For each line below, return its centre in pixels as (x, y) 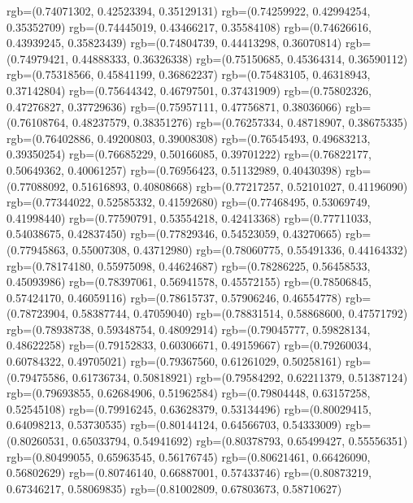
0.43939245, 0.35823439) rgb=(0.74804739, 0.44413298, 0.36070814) (174, 43)
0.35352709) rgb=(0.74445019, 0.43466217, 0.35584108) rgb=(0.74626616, (189, 26)
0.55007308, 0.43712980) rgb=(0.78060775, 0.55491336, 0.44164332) (240, 249)
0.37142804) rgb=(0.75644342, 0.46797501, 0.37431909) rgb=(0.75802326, (189, 90)
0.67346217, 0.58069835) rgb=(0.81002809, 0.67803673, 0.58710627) (174, 488)
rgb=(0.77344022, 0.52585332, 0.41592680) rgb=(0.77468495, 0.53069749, (189, 202)
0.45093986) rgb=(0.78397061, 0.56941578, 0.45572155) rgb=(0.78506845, (189, 282)
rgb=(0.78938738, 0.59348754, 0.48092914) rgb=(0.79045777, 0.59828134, (189, 329)
